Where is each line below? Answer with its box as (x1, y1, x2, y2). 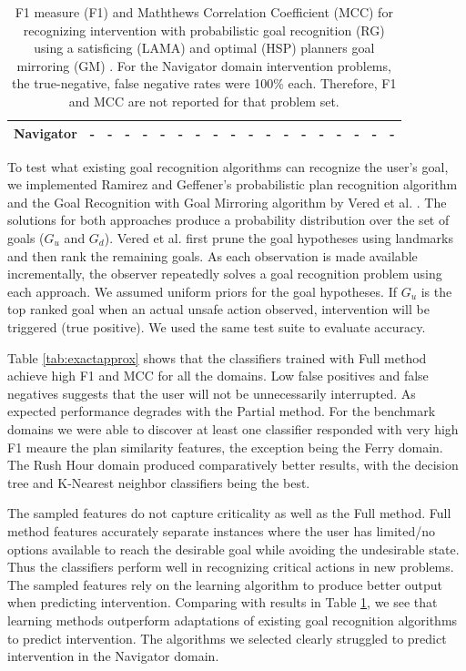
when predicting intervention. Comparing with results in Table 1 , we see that (7, 593, 438, 612)
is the (420, 281, 452, 300)
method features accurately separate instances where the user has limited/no (7, 521, 436, 540)
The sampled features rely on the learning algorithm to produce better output (7, 574, 442, 594)
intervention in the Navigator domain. (7, 646, 219, 666)
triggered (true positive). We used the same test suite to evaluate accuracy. (7, 318, 426, 336)
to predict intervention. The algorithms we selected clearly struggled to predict (7, 628, 447, 647)
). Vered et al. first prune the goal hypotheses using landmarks (104, 229, 453, 248)
